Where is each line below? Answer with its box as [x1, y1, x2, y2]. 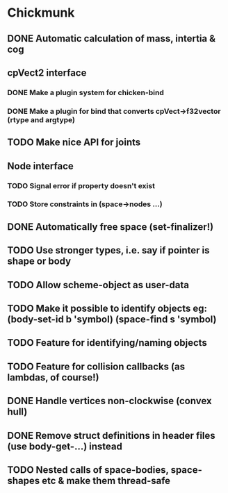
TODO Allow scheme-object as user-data [7, 279, 190, 291]
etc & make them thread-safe [41, 474, 171, 487]
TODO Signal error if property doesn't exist [7, 181, 155, 190]
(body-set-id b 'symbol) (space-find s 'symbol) [7, 314, 217, 325]
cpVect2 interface [7, 67, 87, 78]
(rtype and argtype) [7, 115, 75, 124]
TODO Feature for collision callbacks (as [7, 360, 186, 372]
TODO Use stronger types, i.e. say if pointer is [7, 244, 210, 256]
